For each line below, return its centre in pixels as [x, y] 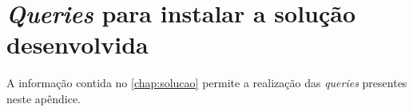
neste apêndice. [44, 98]
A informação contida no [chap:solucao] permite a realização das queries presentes [207, 83]
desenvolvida [77, 44]
